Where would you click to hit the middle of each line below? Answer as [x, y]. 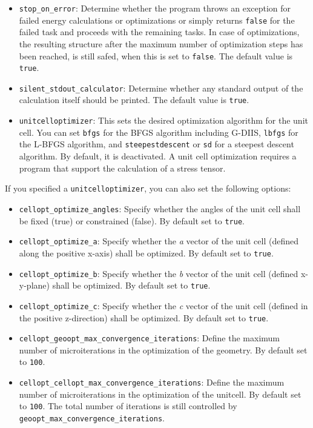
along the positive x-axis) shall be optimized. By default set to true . [146, 252]
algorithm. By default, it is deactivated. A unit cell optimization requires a [158, 156]
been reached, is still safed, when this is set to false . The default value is [156, 55]
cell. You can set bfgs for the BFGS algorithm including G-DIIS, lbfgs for [159, 132]
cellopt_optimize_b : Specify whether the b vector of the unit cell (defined [159, 273]
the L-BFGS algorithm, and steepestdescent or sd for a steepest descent [156, 144]
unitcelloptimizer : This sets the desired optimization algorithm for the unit [163, 120]
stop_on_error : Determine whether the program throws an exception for [155, 8]
